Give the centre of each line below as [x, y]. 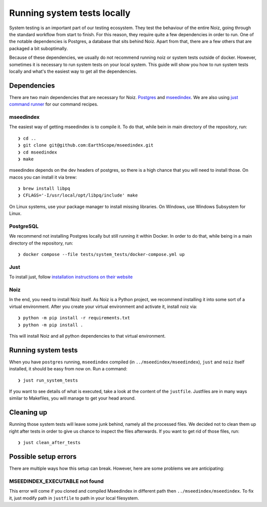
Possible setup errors [43, 456]
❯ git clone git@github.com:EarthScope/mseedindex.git [86, 145]
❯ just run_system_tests [48, 380]
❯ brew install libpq [44, 189]
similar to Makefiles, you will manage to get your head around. [72, 398]
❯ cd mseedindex [38, 152]
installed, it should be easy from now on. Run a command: [68, 369]
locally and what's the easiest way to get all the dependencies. [73, 71]
